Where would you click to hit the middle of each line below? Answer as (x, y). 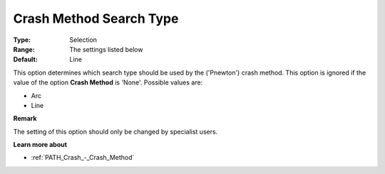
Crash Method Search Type (96, 18)
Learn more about (40, 145)
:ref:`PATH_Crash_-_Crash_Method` (83, 158)
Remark (25, 119)
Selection (83, 40)
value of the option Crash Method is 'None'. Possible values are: (108, 82)
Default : (26, 60)
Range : (24, 49)
